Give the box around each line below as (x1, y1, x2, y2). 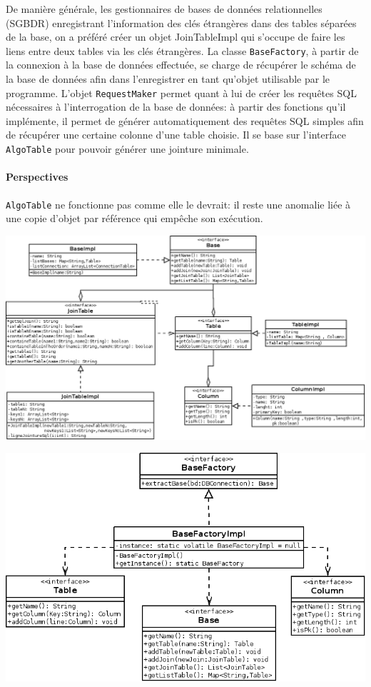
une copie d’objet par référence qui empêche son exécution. (6, 211, 263, 226)
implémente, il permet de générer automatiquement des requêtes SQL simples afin (6, 113, 364, 128)
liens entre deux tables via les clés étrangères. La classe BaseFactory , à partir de (6, 43, 359, 58)
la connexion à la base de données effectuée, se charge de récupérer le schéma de (6, 57, 356, 72)
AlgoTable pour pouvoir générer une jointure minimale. (6, 141, 249, 156)
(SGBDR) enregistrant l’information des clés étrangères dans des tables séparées (6, 15, 357, 30)
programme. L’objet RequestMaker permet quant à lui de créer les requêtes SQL (6, 85, 357, 100)
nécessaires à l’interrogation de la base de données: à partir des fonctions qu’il (6, 99, 346, 114)
